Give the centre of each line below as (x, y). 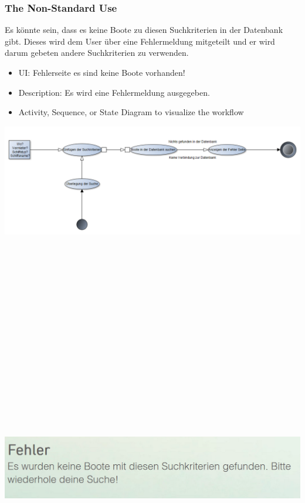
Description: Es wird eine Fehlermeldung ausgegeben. (114, 92)
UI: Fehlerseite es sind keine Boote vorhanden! (102, 72)
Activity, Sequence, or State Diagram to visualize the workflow (131, 112)
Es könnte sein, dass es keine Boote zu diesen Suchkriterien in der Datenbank (144, 30)
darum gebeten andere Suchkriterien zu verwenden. (97, 53)
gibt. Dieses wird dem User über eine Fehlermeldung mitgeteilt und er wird (140, 41)
